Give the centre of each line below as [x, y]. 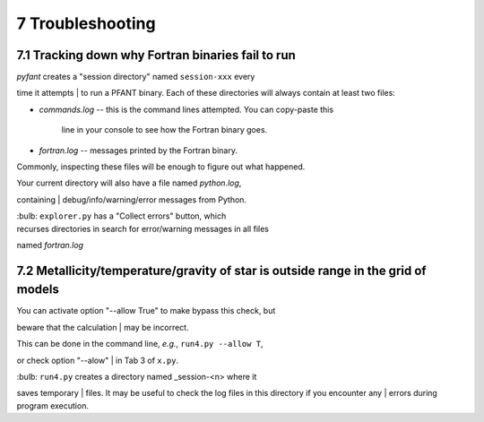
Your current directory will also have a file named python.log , [129, 183]
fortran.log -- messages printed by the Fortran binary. [138, 150]
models [38, 290]
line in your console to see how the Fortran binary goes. [164, 130]
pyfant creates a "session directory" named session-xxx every [136, 77]
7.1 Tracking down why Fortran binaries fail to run [156, 55]
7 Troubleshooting [86, 23]
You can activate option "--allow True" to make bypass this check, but [146, 311]
